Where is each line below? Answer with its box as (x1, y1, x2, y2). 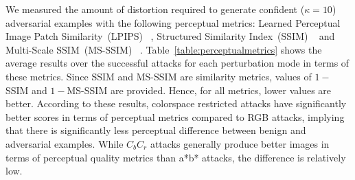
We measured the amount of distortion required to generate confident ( (5, 2, 305, 16)
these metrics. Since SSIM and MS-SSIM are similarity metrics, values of (5, 69, 312, 83)
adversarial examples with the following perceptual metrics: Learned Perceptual (5, 15, 341, 30)
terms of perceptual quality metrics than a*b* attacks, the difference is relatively (5, 150, 346, 164)
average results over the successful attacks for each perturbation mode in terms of (5, 56, 350, 70)
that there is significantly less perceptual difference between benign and (5, 123, 306, 137)
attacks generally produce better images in (150, 136, 330, 150)
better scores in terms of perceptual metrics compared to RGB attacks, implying (5, 109, 345, 124)
